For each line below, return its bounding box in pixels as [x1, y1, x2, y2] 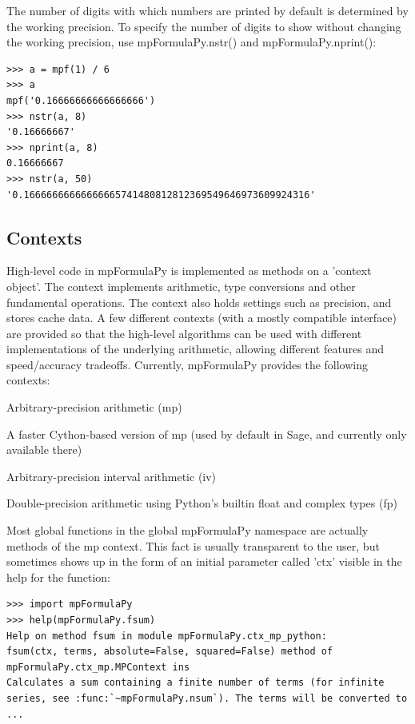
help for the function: [6, 568, 110, 585]
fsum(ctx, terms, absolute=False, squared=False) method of [6, 646, 333, 658]
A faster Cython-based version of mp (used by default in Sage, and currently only [6, 425, 407, 442]
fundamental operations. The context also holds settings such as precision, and [6, 293, 392, 310]
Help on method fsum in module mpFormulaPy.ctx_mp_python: [6, 630, 327, 642]
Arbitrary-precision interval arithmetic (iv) [6, 467, 217, 484]
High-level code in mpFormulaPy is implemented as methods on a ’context [6, 262, 372, 279]
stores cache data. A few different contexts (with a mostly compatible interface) [6, 309, 397, 326]
